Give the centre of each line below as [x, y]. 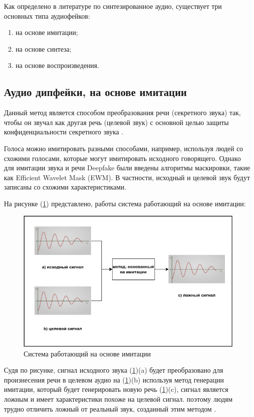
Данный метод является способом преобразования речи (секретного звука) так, [123, 112]
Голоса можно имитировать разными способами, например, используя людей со [124, 148]
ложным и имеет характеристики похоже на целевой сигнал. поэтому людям [118, 399]
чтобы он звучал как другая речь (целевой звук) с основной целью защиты [116, 122]
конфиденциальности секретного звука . [64, 132]
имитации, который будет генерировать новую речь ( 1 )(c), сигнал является [116, 389]
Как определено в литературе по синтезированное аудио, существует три [113, 6]
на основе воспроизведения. [57, 65]
